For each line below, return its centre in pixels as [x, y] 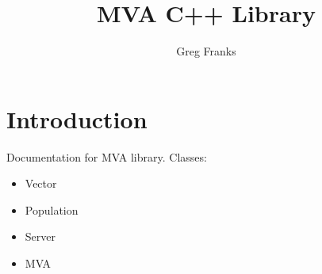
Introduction [77, 118]
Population [52, 209]
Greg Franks [206, 51]
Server [40, 236]
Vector [41, 183]
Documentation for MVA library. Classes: [107, 156]
